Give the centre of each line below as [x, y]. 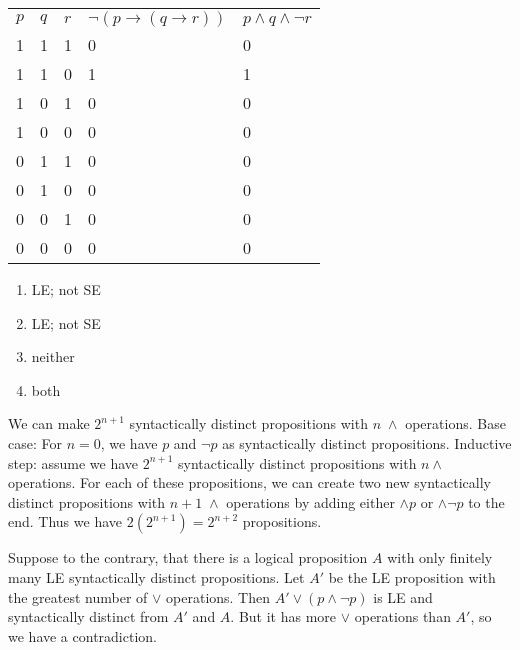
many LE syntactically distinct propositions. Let [156, 576]
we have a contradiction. [82, 635]
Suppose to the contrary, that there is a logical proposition [188, 557]
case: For [35, 442]
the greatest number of [78, 596]
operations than [402, 616]
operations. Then [218, 596]
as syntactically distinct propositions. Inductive [367, 442]
